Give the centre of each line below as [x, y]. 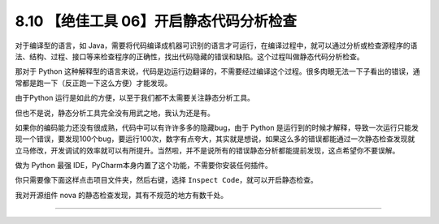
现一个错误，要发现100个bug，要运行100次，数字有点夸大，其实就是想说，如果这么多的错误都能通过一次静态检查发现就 [215, 139]
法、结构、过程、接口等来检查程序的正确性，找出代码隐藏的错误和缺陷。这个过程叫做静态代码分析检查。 [189, 56]
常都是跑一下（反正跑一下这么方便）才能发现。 [93, 83]
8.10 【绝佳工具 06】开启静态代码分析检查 [156, 21]
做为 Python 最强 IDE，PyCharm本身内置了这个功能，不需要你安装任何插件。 [143, 166]
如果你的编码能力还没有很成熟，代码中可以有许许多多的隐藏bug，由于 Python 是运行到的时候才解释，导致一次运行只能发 [217, 127]
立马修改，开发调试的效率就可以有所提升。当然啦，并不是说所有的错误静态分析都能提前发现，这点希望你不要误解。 [207, 150]
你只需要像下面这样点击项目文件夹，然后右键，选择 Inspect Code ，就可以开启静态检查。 [167, 180]
